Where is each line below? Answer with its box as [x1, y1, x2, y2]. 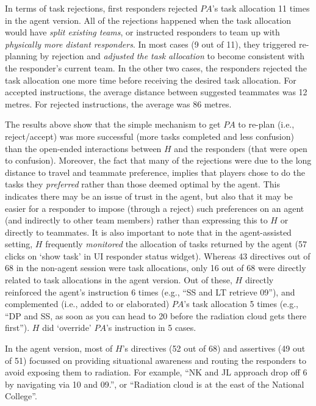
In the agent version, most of [5, 342, 113, 355]
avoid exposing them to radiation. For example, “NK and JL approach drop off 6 [5, 366, 307, 379]
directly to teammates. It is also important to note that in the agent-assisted [5, 225, 292, 238]
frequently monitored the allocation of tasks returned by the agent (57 [45, 237, 307, 250]
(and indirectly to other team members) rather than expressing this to [5, 214, 268, 227]
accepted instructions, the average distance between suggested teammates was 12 [5, 85, 307, 98]
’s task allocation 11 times [212, 2, 310, 14]
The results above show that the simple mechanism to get [5, 118, 221, 131]
